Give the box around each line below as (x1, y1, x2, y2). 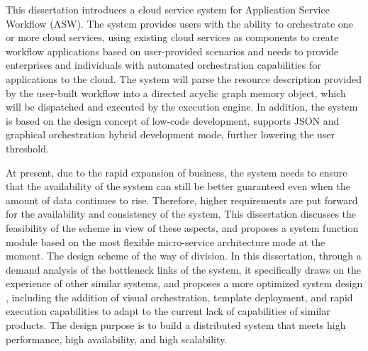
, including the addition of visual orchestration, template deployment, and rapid (6, 289, 353, 304)
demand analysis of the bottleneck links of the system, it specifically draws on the (6, 262, 362, 277)
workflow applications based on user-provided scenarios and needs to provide (6, 43, 339, 58)
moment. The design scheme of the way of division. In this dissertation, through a (6, 248, 362, 263)
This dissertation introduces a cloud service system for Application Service (6, 2, 330, 16)
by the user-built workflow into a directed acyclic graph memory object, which (6, 85, 346, 100)
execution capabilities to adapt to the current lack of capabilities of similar (6, 303, 330, 318)
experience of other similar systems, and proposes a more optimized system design (6, 276, 363, 291)
